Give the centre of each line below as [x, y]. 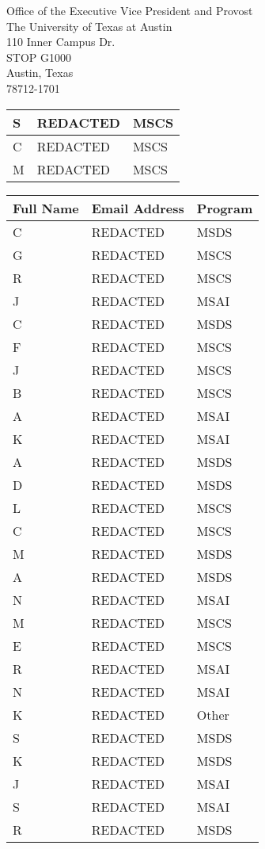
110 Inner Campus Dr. [61, 42]
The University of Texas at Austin [89, 26]
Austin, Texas [40, 73]
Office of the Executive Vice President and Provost [130, 10]
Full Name [46, 208]
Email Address [138, 208]
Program [225, 208]
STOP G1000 [39, 57]
